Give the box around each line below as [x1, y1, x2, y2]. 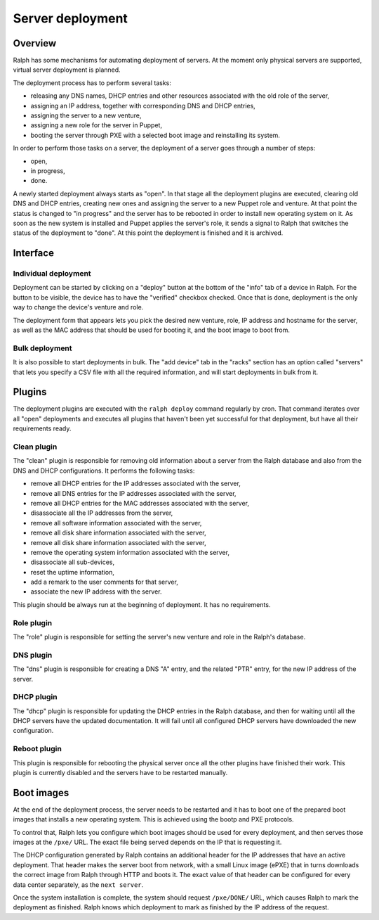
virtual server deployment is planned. [13, 65, 121, 74]
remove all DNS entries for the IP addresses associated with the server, [30, 489, 237, 497]
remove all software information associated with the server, [30, 518, 202, 527]
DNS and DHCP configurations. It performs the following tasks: [13, 466, 195, 475]
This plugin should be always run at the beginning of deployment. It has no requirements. [13, 600, 271, 608]
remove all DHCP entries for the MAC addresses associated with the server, [30, 499, 249, 507]
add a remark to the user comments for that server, [30, 577, 178, 587]
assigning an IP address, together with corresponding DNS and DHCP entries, [30, 101, 255, 110]
